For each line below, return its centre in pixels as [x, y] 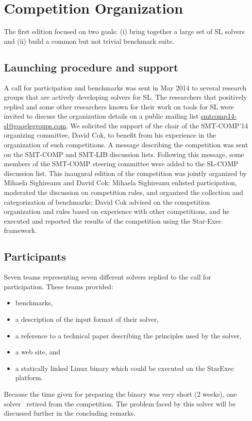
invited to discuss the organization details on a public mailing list [101, 116]
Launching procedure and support [91, 67]
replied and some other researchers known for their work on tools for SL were [119, 106]
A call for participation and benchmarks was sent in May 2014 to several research [125, 87]
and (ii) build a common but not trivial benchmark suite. [89, 41]
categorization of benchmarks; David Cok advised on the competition [107, 202]
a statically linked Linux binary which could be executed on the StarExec [125, 368]
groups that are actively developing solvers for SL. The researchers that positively [126, 97]
